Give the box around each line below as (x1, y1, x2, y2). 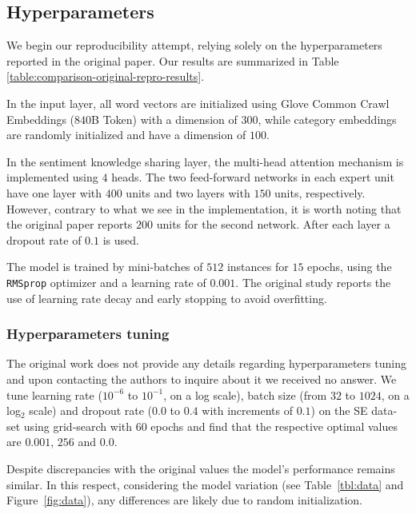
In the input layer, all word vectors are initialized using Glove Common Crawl (6, 94, 390, 111)
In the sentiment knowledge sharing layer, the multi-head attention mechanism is (6, 153, 404, 169)
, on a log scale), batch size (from (163, 386, 327, 403)
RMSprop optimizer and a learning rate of (6, 273, 206, 290)
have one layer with (6, 184, 102, 201)
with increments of (202, 402, 293, 419)
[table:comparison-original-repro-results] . (6, 68, 205, 85)
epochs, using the (307, 258, 392, 275)
